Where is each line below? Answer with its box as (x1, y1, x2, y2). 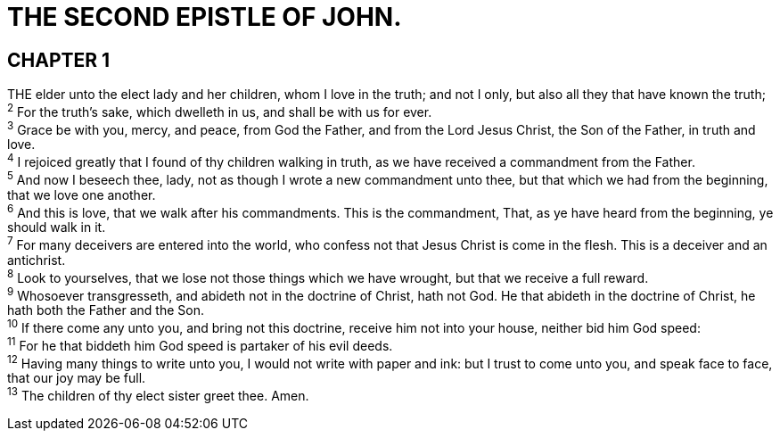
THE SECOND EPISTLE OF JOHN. (7, 2, 402, 32)
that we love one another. (7, 186, 156, 202)
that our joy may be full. (7, 370, 146, 386)
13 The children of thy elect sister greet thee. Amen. (7, 385, 309, 404)
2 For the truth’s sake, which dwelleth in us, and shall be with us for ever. (7, 102, 432, 120)
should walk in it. (7, 219, 106, 236)
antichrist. (7, 252, 66, 269)
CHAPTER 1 (7, 48, 111, 71)
